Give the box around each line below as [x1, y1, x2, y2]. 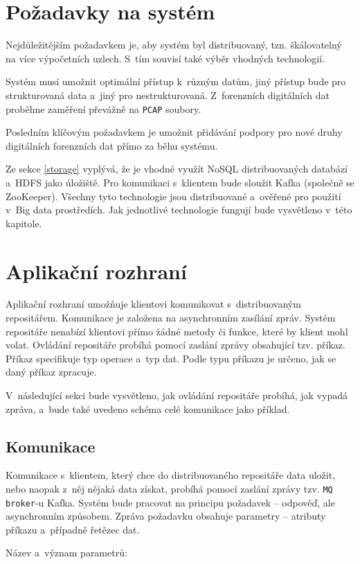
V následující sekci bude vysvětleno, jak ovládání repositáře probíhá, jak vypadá [6, 388, 348, 402]
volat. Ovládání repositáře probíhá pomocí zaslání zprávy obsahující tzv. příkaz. [6, 337, 345, 352]
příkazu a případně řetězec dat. [6, 522, 140, 536]
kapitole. [6, 215, 42, 230]
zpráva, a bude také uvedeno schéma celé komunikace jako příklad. [6, 401, 290, 416]
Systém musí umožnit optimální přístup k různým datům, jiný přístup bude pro [6, 74, 346, 89]
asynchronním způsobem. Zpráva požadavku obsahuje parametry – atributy [6, 509, 326, 523]
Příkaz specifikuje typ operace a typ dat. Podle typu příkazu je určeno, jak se [6, 351, 336, 365]
